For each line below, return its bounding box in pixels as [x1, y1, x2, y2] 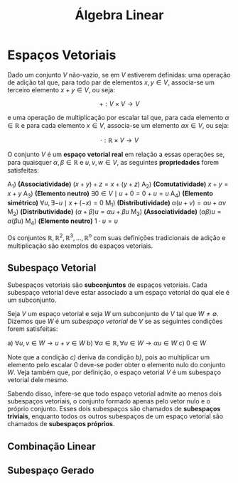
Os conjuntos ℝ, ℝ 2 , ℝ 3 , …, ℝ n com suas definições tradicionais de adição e [7, 232, 226, 241]
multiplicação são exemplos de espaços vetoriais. [7, 241, 153, 250]
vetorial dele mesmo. [7, 376, 69, 384]
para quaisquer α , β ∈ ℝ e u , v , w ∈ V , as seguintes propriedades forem [7, 158, 219, 166]
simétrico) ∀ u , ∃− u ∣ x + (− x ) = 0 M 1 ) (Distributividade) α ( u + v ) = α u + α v [7, 198, 226, 209]
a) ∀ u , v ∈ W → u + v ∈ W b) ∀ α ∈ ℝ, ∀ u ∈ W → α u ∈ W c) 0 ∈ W [7, 339, 206, 347]
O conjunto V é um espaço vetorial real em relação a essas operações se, [7, 150, 225, 158]
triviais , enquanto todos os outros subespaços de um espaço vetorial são [7, 412, 224, 420]
